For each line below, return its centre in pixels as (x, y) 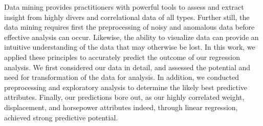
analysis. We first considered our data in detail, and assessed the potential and (127, 67)
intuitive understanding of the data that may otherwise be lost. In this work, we (130, 47)
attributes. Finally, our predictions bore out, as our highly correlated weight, (124, 97)
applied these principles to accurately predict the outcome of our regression (122, 57)
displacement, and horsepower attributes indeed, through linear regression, (121, 107)
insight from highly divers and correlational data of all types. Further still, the (127, 17)
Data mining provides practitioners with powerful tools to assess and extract (124, 7)
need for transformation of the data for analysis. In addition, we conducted (122, 77)
